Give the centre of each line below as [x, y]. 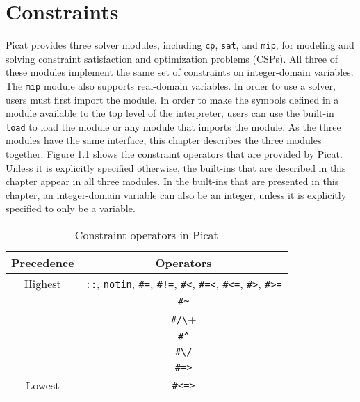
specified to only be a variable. [71, 208]
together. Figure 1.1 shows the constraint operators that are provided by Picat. [174, 154]
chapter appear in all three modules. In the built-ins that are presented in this [172, 181]
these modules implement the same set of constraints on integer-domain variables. [180, 72]
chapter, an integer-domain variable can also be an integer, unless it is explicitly [176, 194]
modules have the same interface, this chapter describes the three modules [164, 140]
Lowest [43, 385]
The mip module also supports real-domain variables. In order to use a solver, [171, 85]
